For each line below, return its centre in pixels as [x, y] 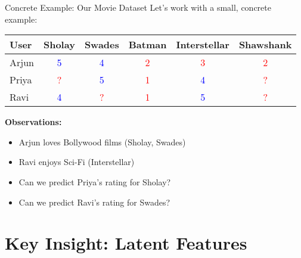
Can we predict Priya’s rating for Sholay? [95, 181]
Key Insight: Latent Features [126, 243]
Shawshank [265, 45]
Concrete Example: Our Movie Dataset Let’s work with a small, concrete [138, 7]
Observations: [33, 122]
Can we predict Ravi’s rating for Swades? [94, 202]
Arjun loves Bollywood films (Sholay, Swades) [102, 142]
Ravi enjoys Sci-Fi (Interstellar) [77, 162]
